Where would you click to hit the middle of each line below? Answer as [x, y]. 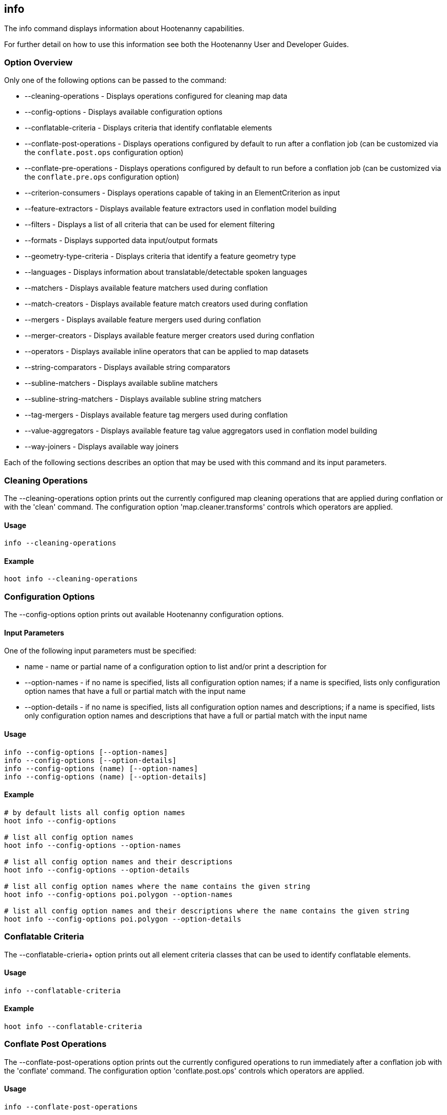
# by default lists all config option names [95, 812]
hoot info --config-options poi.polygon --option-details [123, 919]
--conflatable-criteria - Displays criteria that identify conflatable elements [148, 128]
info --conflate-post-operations [71, 1107]
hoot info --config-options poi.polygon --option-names [118, 894]
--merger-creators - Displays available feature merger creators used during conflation [170, 336]
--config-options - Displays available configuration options [124, 112]
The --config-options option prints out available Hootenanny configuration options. [144, 615]
